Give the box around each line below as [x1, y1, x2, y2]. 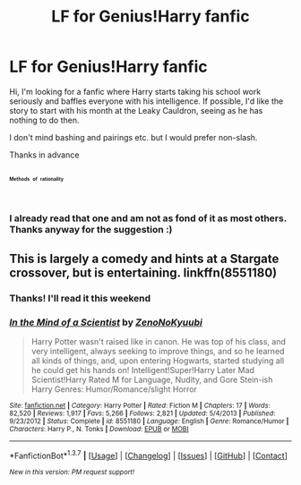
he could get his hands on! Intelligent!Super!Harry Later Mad [30, 364, 255, 375]
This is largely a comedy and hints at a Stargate [9, 251, 279, 266]
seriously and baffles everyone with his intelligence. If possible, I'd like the [9, 96, 284, 106]
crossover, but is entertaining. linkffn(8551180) [9, 265, 278, 280]
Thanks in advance [9, 149, 80, 160]
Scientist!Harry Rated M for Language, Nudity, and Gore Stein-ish [30, 374, 273, 385]
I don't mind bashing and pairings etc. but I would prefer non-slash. [9, 132, 258, 142]
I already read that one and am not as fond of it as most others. [9, 212, 287, 225]
